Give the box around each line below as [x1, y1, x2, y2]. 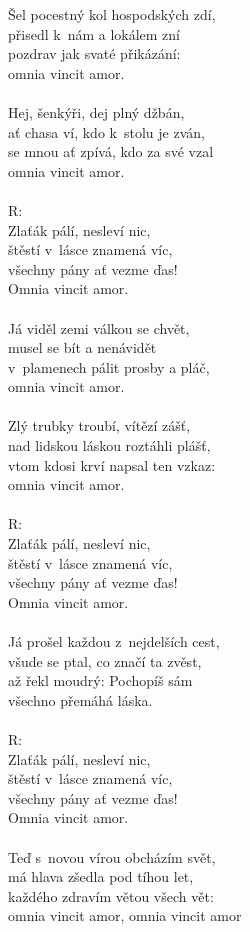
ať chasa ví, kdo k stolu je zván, [8, 121, 205, 142]
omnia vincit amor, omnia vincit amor [8, 905, 242, 926]
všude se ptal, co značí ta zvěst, [8, 650, 202, 671]
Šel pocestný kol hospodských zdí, [8, 4, 216, 24]
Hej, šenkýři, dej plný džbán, [8, 101, 185, 122]
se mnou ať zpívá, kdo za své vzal [8, 141, 214, 162]
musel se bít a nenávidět [8, 337, 157, 358]
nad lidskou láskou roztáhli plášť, [8, 435, 211, 456]
